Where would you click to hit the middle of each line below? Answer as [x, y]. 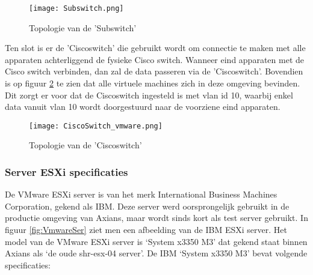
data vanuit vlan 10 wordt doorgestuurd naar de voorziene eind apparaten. [143, 107]
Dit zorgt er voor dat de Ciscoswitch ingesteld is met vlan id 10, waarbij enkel [149, 95]
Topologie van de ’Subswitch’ [83, 27]
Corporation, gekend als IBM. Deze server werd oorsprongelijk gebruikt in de [147, 206]
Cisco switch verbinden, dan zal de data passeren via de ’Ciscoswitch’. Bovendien [154, 71]
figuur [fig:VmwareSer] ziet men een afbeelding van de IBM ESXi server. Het [146, 230]
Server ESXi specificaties [67, 171]
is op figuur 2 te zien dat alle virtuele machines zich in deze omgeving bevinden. [153, 83]
